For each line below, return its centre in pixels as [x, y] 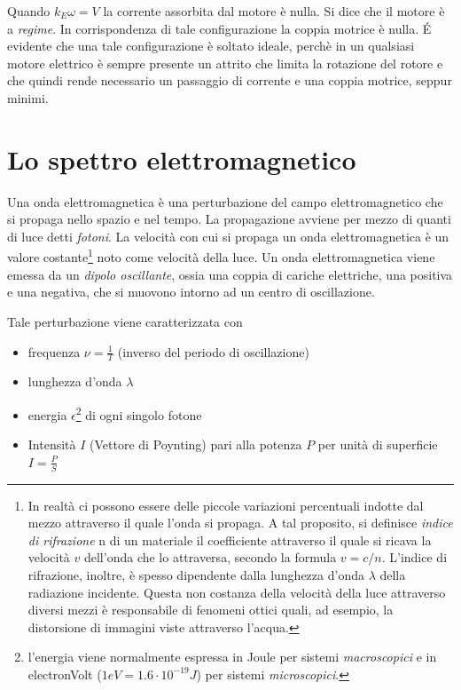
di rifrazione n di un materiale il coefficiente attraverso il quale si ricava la [230, 539]
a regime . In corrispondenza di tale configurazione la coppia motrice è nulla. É [219, 28]
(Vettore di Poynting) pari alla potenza [196, 444]
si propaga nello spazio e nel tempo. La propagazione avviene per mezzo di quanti [229, 219]
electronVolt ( [65, 674]
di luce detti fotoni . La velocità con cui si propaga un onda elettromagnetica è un [228, 236]
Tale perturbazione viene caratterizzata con [125, 321]
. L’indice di [414, 557]
